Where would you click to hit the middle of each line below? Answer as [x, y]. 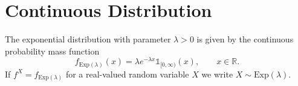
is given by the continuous [245, 39]
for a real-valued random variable [127, 74]
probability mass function [52, 51]
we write [217, 74]
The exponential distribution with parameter [88, 39]
